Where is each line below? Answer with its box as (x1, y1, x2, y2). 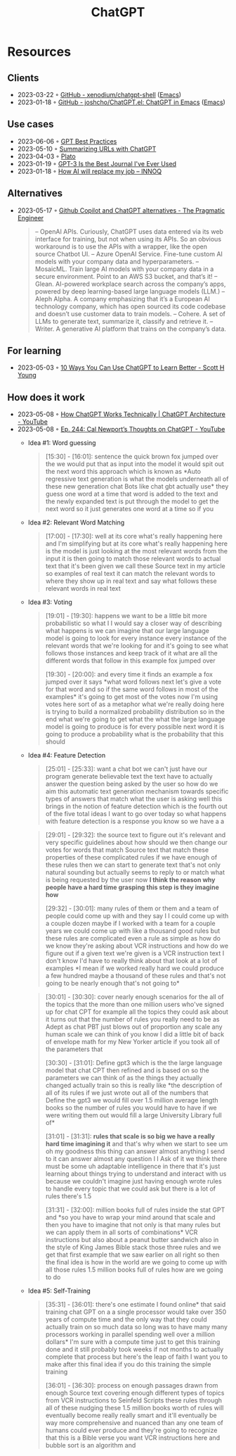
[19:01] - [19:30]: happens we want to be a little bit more (45, 612, 207, 620)
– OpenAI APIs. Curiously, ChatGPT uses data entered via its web (34, 227, 223, 236)
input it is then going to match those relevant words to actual (45, 554, 221, 563)
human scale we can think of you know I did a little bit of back (45, 1030, 225, 1038)
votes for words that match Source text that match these (45, 846, 209, 854)
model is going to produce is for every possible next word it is (45, 722, 225, 731)
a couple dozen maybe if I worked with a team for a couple (45, 920, 216, 928)
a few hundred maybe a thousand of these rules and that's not (45, 972, 226, 980)
